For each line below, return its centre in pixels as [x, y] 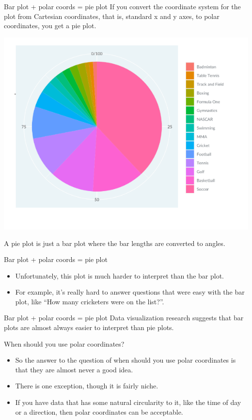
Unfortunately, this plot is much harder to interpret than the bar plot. [119, 275]
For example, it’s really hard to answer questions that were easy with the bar [130, 292]
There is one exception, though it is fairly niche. [87, 386]
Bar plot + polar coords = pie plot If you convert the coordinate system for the [122, 6]
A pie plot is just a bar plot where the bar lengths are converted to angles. [115, 243]
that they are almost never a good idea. [74, 369]
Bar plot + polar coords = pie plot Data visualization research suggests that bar [124, 318]
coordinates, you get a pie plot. [50, 26]
